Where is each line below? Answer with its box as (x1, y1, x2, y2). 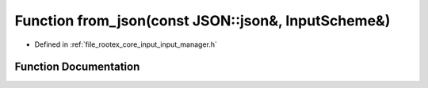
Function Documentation (14, 60, 140, 74)
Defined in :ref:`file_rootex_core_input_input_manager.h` (34, 40, 218, 49)
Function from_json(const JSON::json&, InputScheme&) (14, 12, 391, 29)
